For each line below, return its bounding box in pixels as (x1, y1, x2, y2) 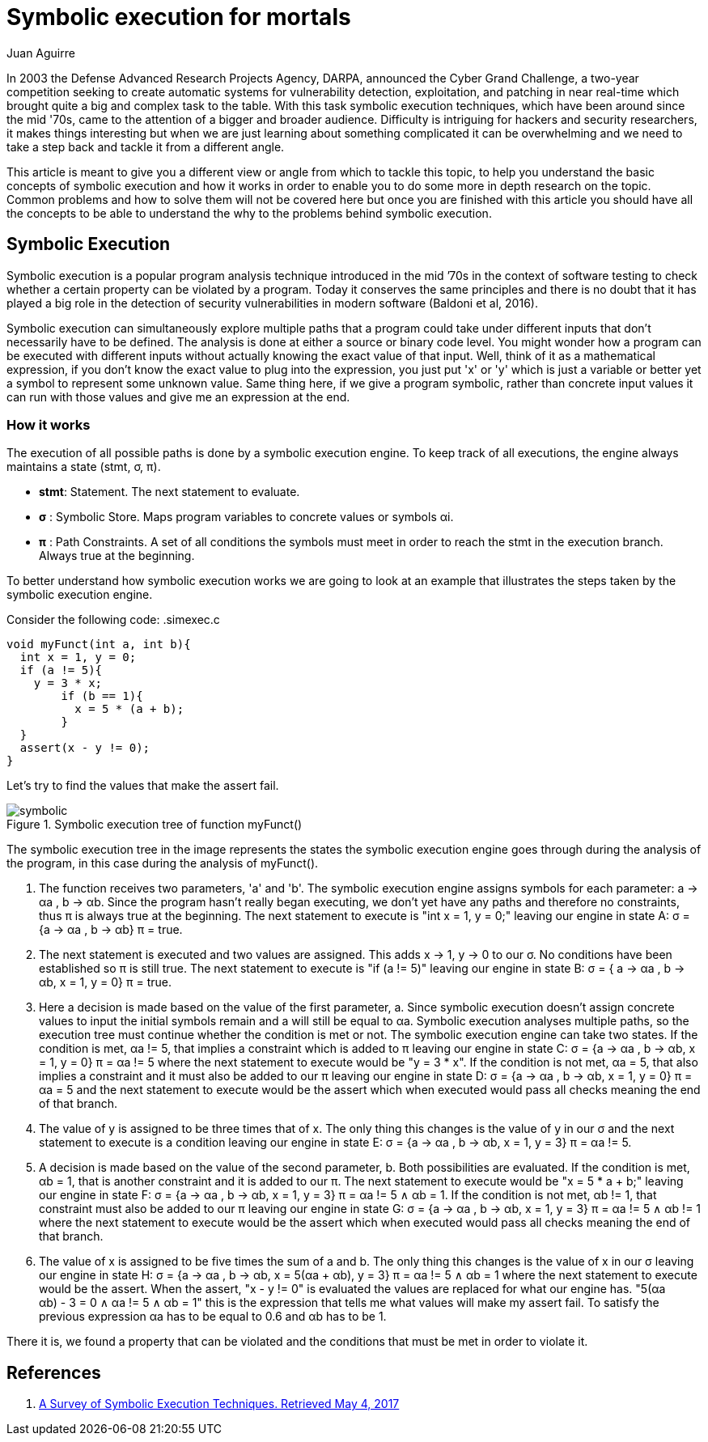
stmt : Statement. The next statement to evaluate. (39, 485, 300, 499)
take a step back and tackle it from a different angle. (6, 139, 285, 154)
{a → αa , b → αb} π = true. (39, 922, 183, 937)
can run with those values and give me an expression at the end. (6, 389, 350, 404)
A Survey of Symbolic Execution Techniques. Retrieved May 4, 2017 (39, 1397, 400, 1411)
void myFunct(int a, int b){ (6, 638, 191, 651)
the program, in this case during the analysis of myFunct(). (6, 856, 319, 871)
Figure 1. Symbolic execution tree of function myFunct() (6, 817, 303, 832)
